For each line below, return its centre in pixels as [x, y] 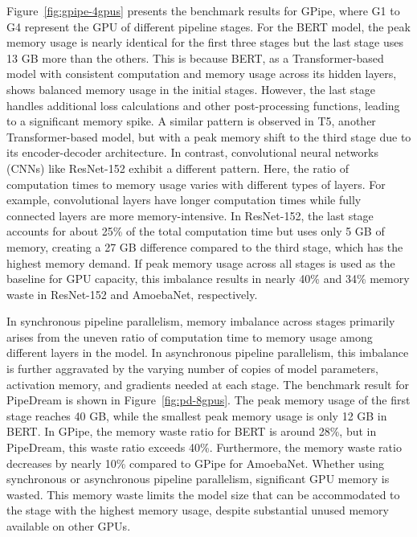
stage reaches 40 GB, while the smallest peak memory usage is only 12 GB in [197, 415]
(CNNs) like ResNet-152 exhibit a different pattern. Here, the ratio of [178, 168]
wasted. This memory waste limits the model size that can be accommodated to [203, 494]
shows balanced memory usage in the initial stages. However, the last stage [191, 89]
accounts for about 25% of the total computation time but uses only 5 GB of [196, 231]
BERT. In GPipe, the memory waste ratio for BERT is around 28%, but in [192, 431]
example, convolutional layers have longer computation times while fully [184, 200]
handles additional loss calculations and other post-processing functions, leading [203, 105]
